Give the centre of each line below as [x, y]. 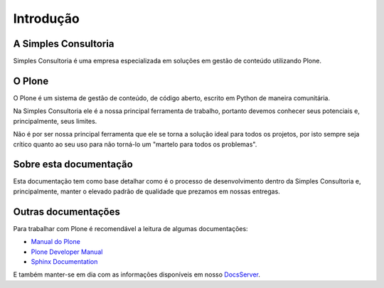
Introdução [46, 18]
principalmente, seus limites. [55, 121]
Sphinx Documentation [64, 261]
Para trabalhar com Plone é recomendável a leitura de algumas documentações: [130, 228]
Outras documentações [66, 212]
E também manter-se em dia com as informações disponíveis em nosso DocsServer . [137, 274]
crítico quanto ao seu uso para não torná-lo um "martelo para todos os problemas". [135, 144]
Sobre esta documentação [73, 165]
